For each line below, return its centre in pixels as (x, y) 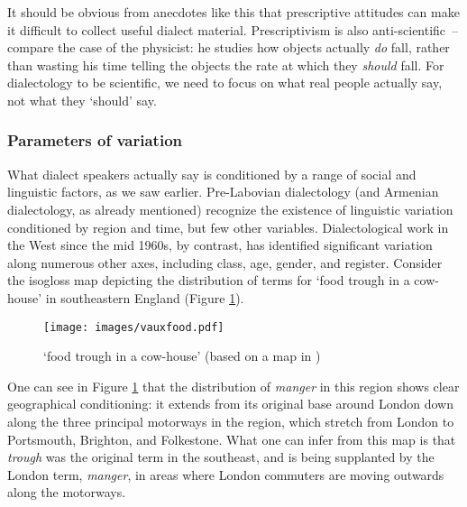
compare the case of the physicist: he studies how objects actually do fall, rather (229, 47)
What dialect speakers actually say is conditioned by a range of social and (212, 174)
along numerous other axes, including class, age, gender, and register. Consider (225, 262)
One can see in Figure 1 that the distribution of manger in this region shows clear (233, 386)
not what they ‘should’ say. (82, 100)
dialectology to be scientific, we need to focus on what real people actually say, (225, 83)
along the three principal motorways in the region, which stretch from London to (231, 421)
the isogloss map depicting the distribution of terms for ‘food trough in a (209, 280)
